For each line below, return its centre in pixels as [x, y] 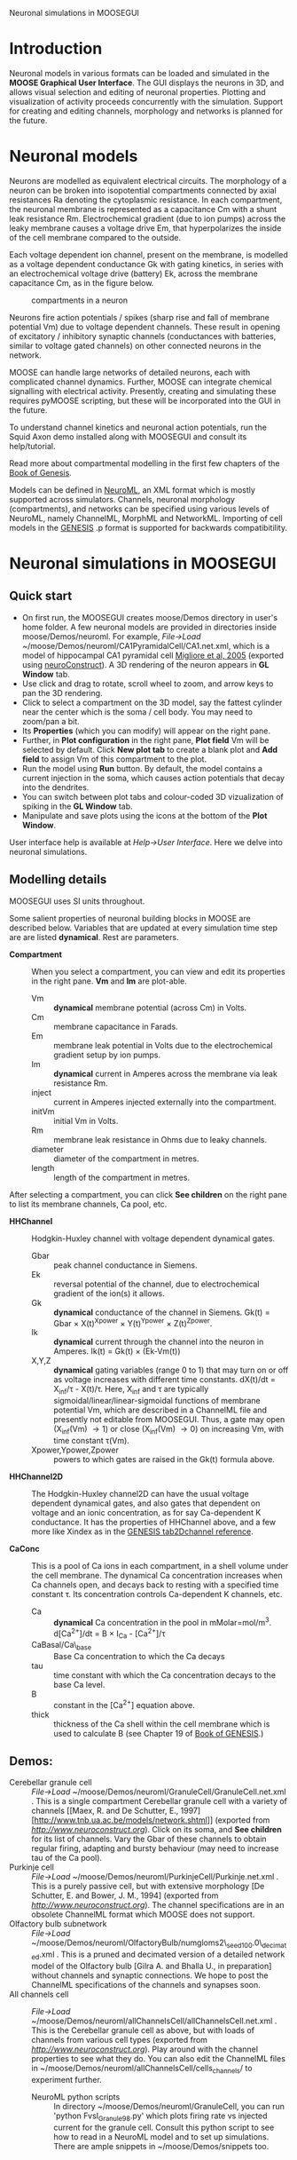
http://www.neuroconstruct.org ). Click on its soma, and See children [156, 1830]
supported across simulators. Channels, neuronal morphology [122, 499]
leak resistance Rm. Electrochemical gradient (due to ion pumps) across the [148, 218]
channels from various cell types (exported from [120, 2039]
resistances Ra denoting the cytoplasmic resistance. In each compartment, [146, 200]
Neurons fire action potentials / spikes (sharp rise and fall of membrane [140, 317]
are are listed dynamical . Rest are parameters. [94, 937]
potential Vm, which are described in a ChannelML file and [160, 1410]
